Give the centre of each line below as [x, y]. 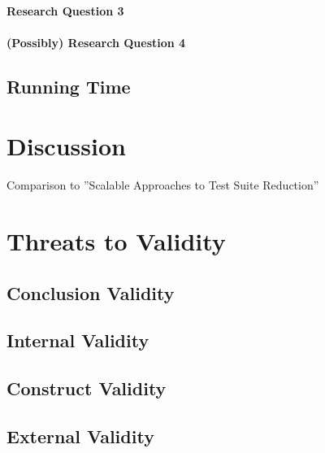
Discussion [66, 146]
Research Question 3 [65, 10]
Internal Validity [78, 340]
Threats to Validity [116, 241]
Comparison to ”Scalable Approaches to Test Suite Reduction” [163, 185]
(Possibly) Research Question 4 [96, 42]
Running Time [69, 86]
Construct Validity [87, 388]
